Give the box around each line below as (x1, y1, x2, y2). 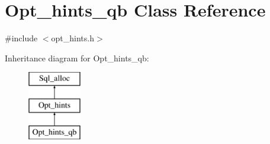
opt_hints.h (51, 32, 94, 44)
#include (5, 32, 38, 44)
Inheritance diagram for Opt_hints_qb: (5, 51, 149, 64)
